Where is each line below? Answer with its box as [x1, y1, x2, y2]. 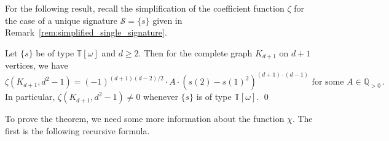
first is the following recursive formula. [5, 124, 150, 137]
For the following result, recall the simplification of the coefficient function [5, 2, 285, 14]
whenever [143, 90, 178, 103]
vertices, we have [5, 59, 68, 72]
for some [312, 78, 344, 87]
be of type [36, 46, 74, 59]
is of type [196, 90, 232, 103]
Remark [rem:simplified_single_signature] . [5, 26, 167, 39]
